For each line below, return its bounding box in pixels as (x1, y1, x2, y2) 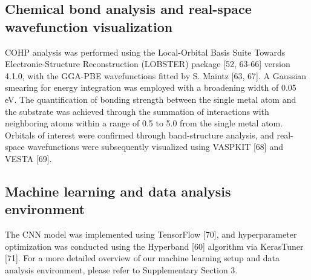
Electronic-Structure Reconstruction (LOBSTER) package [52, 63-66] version (5, 57, 290, 70)
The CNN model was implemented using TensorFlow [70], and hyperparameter (5, 228, 297, 241)
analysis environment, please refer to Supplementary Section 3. (5, 263, 238, 276)
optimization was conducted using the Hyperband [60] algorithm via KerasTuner (5, 239, 304, 252)
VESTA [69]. (5, 152, 52, 164)
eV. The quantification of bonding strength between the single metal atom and (5, 93, 296, 105)
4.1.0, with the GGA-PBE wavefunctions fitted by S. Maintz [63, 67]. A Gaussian (5, 69, 307, 82)
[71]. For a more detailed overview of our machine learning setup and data (5, 252, 280, 264)
